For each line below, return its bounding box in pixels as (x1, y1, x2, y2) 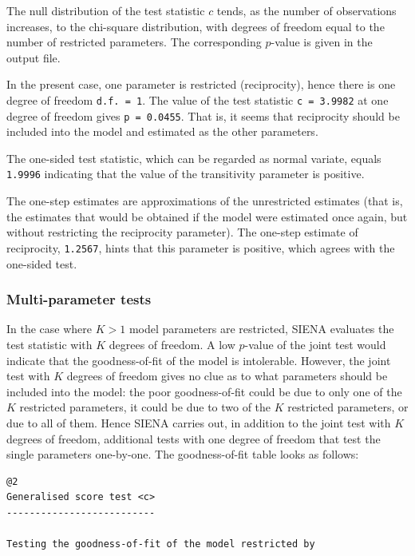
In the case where (6, 320, 93, 337)
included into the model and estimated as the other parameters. (6, 123, 318, 140)
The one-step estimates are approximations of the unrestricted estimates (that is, (6, 193, 403, 209)
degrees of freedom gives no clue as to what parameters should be (66, 367, 388, 384)
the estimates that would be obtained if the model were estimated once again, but (6, 208, 408, 224)
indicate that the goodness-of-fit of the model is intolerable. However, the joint (6, 351, 391, 368)
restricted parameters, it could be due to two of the (19, 399, 271, 415)
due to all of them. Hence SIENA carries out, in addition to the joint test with (6, 414, 391, 431)
